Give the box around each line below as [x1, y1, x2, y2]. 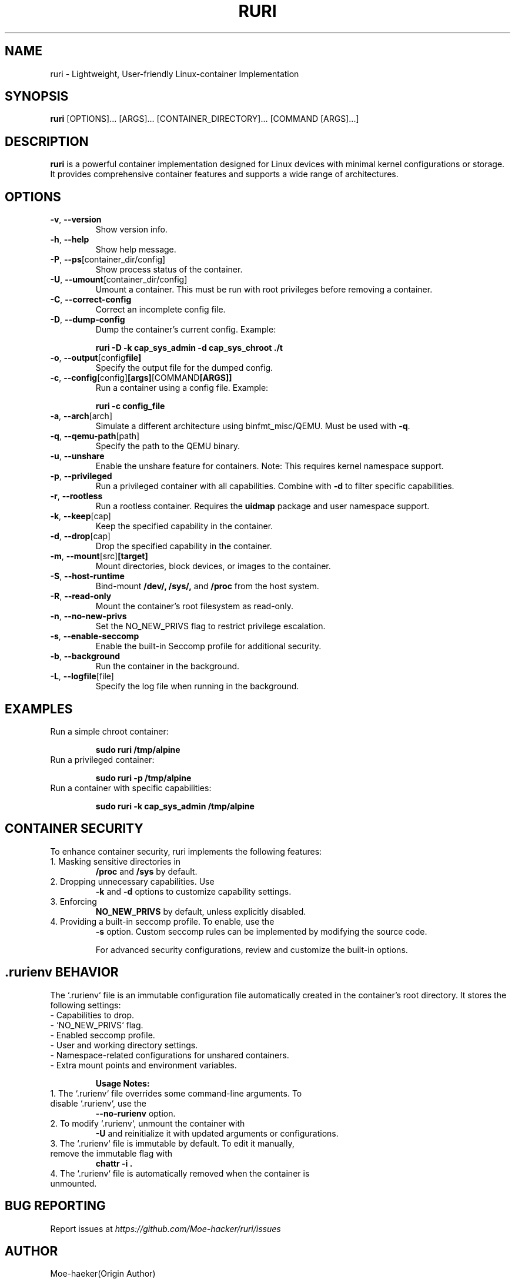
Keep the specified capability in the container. [95, 521, 273, 532]
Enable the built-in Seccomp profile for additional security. [95, 641, 322, 652]
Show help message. [95, 244, 176, 255]
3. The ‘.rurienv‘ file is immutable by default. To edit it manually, [50, 1138, 295, 1148]
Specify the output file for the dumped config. [95, 363, 273, 373]
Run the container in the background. [95, 661, 240, 672]
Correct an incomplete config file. [95, 304, 226, 315]
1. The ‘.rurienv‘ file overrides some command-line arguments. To [50, 1088, 302, 1098]
